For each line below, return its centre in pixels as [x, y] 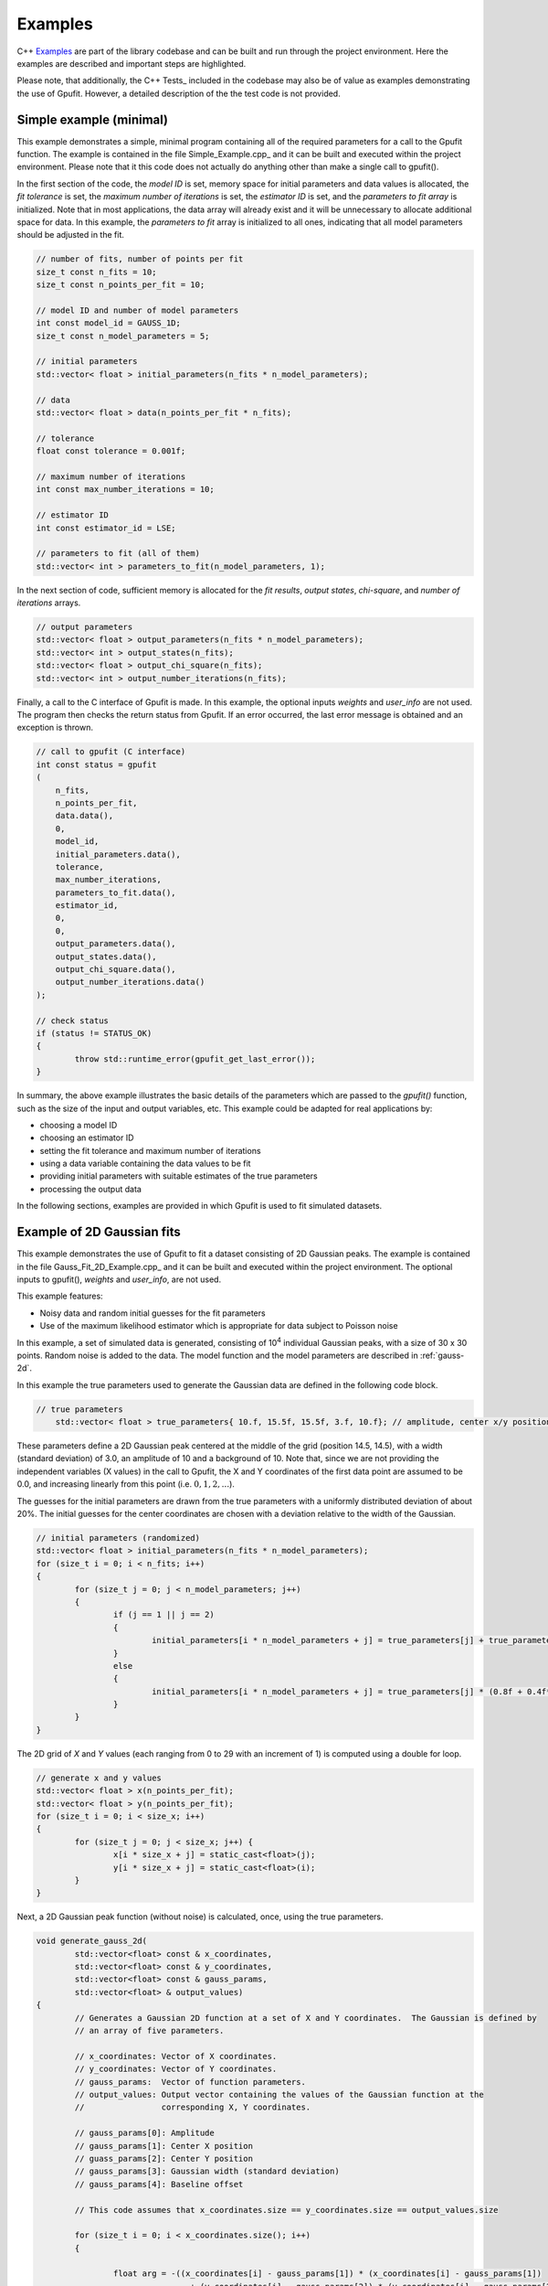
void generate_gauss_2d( [92, 1941]
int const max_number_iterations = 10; [125, 490]
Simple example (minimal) [93, 119]
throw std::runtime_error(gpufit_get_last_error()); [195, 1059]
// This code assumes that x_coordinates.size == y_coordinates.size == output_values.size [286, 2210]
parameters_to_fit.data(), [116, 892]
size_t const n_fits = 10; [96, 272]
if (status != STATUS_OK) [94, 1033]
